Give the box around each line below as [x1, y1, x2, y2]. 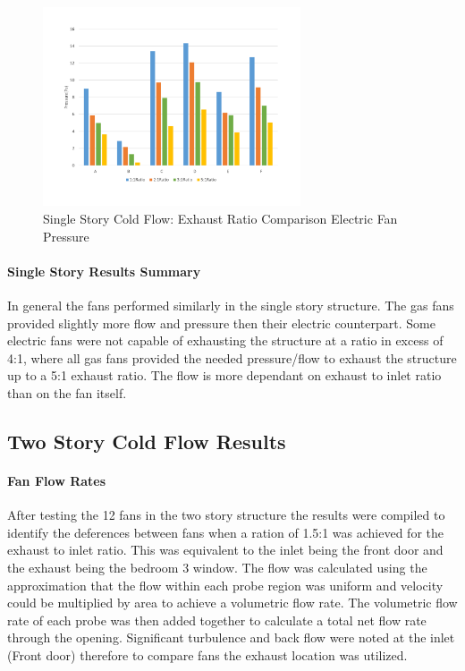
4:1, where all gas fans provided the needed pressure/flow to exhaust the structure [7, 348, 457, 367]
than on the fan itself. [7, 384, 127, 403]
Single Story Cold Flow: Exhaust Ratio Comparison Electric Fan [43, 209, 398, 228]
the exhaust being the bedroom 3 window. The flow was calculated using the [7, 557, 427, 576]
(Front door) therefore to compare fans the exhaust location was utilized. [7, 645, 408, 664]
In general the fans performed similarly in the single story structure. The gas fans [7, 296, 454, 315]
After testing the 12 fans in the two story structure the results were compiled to [7, 505, 445, 524]
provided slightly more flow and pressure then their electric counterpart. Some [7, 313, 435, 332]
